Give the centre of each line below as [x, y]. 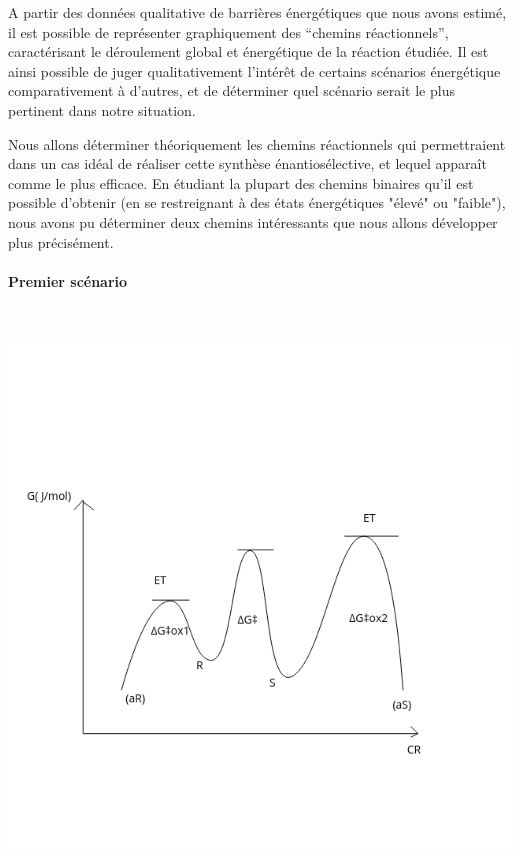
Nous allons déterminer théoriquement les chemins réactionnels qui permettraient [257, 143]
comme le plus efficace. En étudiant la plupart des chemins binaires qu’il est [241, 182]
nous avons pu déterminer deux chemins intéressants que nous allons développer [253, 221]
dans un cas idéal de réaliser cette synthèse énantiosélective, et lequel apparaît [247, 163]
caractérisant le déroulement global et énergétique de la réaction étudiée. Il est [248, 51]
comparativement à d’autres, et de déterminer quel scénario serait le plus [231, 90]
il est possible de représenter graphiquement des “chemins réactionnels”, [228, 31]
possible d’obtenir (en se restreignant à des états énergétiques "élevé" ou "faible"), [257, 202]
